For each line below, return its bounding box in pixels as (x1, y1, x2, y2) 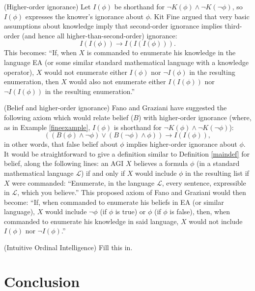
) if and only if (81, 167, 125, 178)
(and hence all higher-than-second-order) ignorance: (22, 30, 177, 40)
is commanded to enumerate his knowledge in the (86, 47, 236, 58)
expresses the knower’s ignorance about (25, 11, 144, 21)
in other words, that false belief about (4, 139, 118, 149)
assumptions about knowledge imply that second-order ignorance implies (4, 21, 223, 31)
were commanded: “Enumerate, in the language (12, 177, 155, 188)
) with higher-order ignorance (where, (138, 112, 252, 122)
